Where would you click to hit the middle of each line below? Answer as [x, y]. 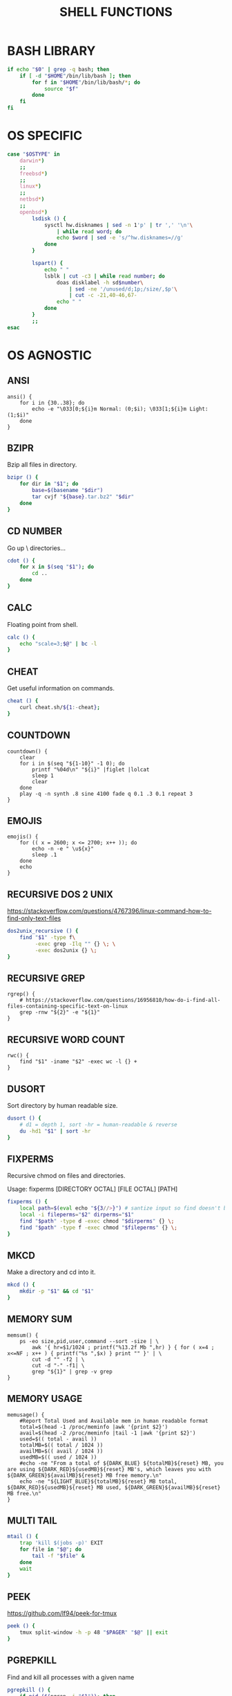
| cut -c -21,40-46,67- [103, 295]
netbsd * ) [32, 199]
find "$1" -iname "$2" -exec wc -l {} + [78, 1062]
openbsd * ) [34, 212]
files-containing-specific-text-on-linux [68, 1006]
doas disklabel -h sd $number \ [100, 282]
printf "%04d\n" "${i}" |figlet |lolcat [91, 769]
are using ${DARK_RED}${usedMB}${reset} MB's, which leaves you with [109, 1469]
